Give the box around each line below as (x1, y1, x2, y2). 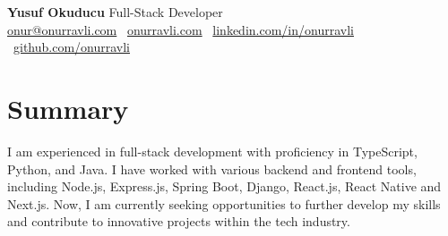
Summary (7, 89, 129, 126)
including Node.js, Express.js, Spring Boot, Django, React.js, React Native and (7, 177, 442, 196)
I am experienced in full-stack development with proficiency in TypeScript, (7, 141, 418, 160)
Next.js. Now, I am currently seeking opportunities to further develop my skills (7, 194, 441, 213)
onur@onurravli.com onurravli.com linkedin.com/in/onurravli (7, 20, 354, 38)
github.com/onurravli (13, 38, 131, 56)
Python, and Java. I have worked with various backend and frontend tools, (7, 159, 417, 178)
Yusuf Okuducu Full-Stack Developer (7, 3, 223, 21)
